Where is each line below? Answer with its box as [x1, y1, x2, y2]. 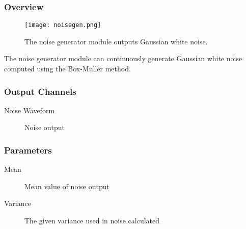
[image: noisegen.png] [24, 21, 101, 29]
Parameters [4, 143, 52, 156]
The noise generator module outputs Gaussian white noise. [24, 36, 208, 46]
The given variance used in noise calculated [24, 215, 160, 226]
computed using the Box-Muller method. [4, 63, 131, 74]
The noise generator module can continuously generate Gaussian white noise [4, 53, 242, 64]
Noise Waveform [4, 105, 55, 115]
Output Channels [4, 85, 76, 97]
